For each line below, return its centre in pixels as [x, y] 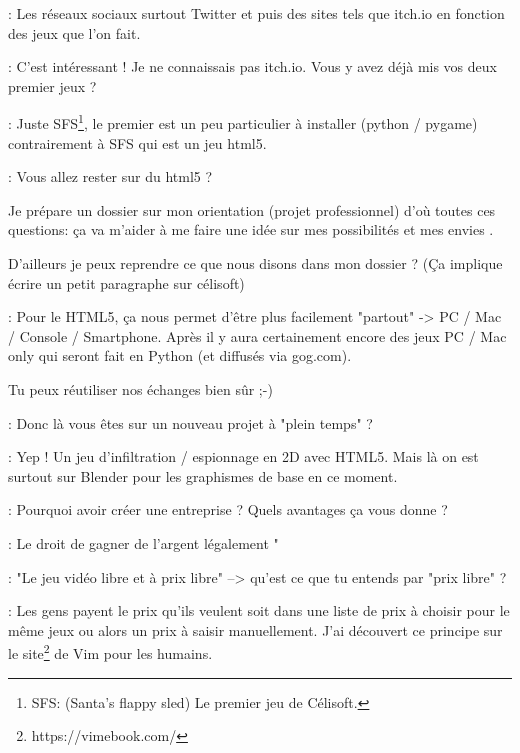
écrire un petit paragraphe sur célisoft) [126, 282]
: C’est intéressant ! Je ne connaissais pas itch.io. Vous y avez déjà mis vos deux [252, 66]
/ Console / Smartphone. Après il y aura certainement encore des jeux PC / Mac [257, 335]
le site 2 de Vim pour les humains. [110, 651]
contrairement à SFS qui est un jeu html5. [137, 142]
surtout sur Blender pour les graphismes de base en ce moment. [203, 475]
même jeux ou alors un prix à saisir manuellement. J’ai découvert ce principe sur [255, 629]
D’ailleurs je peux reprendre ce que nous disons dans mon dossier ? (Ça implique [255, 263]
